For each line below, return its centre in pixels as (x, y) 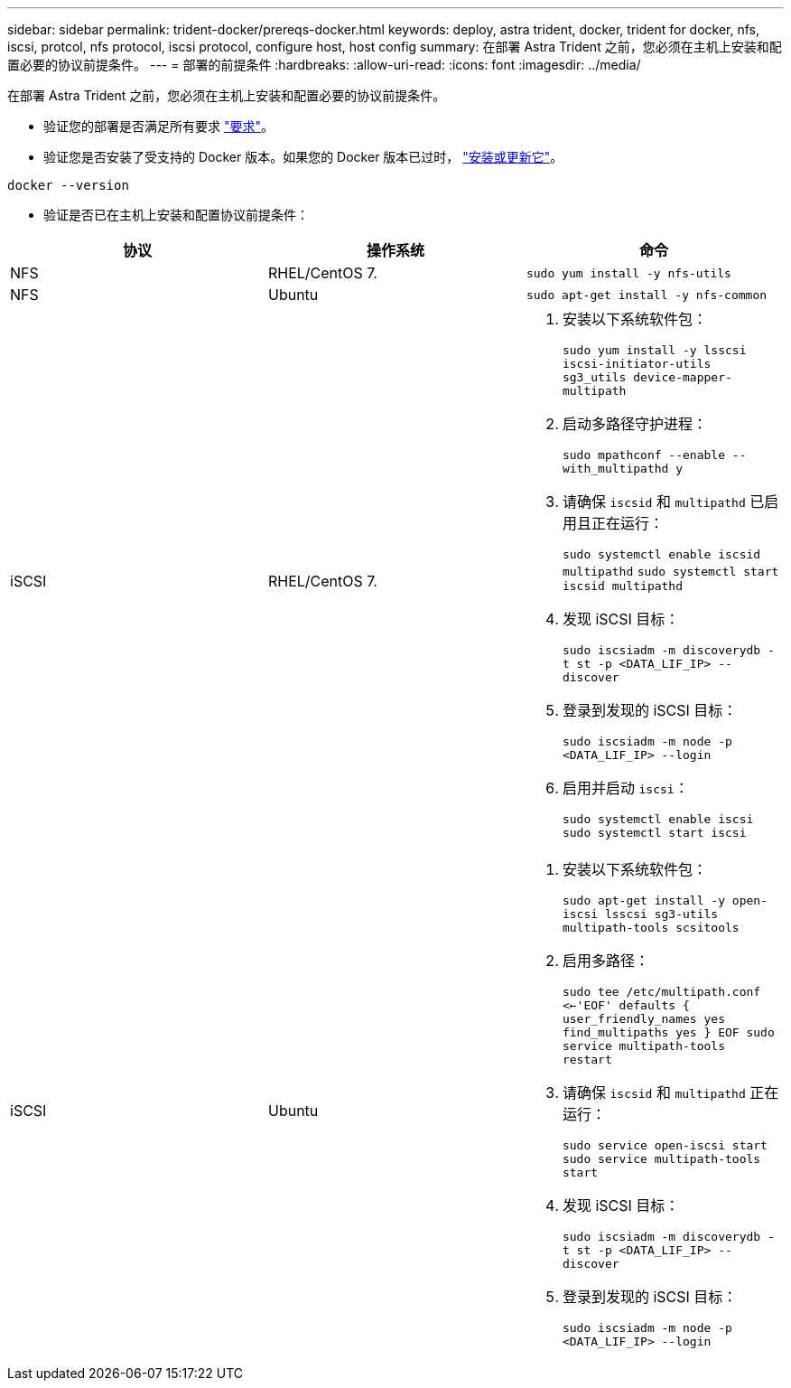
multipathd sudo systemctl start (670, 572)
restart (587, 1060)
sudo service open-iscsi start (665, 1145)
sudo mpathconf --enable (643, 455)
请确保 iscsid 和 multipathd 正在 (670, 1093)
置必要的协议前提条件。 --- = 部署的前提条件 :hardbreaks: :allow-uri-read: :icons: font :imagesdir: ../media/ (324, 65)
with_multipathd (615, 469)
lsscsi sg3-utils (661, 914)
